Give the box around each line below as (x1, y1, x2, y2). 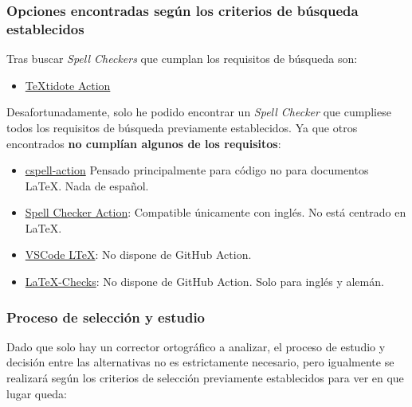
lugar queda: (6, 385, 67, 401)
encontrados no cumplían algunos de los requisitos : (6, 135, 281, 151)
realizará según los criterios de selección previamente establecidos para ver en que (6, 370, 404, 386)
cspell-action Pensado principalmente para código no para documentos (25, 162, 369, 178)
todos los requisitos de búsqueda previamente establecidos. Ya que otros (6, 119, 358, 135)
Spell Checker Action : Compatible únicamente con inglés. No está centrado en (25, 204, 406, 221)
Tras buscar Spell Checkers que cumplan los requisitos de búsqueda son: (6, 50, 358, 67)
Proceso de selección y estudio (6, 307, 206, 327)
